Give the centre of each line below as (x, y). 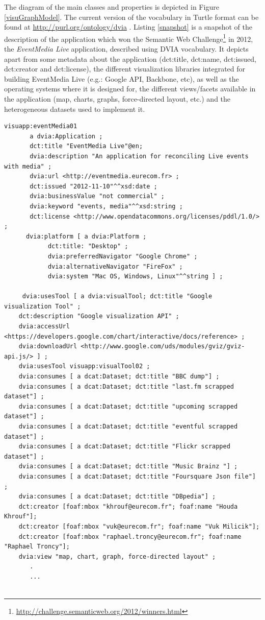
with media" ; (28, 166)
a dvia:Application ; (66, 136)
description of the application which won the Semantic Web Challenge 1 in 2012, (129, 38)
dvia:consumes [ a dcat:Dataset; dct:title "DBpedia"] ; (117, 497)
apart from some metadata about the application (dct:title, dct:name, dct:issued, (130, 58)
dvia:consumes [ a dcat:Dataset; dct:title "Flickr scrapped (124, 447)
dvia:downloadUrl (48, 347)
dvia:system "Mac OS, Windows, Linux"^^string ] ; (135, 277)
